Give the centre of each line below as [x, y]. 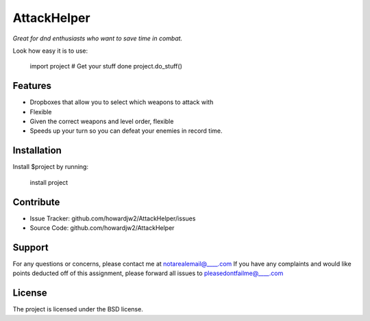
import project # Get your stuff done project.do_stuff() [106, 66]
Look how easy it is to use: [50, 51]
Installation [37, 151]
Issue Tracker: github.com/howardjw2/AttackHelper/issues [113, 218]
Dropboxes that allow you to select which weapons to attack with [122, 102]
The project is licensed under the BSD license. [78, 309]
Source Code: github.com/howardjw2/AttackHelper [102, 228]
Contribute [36, 202]
